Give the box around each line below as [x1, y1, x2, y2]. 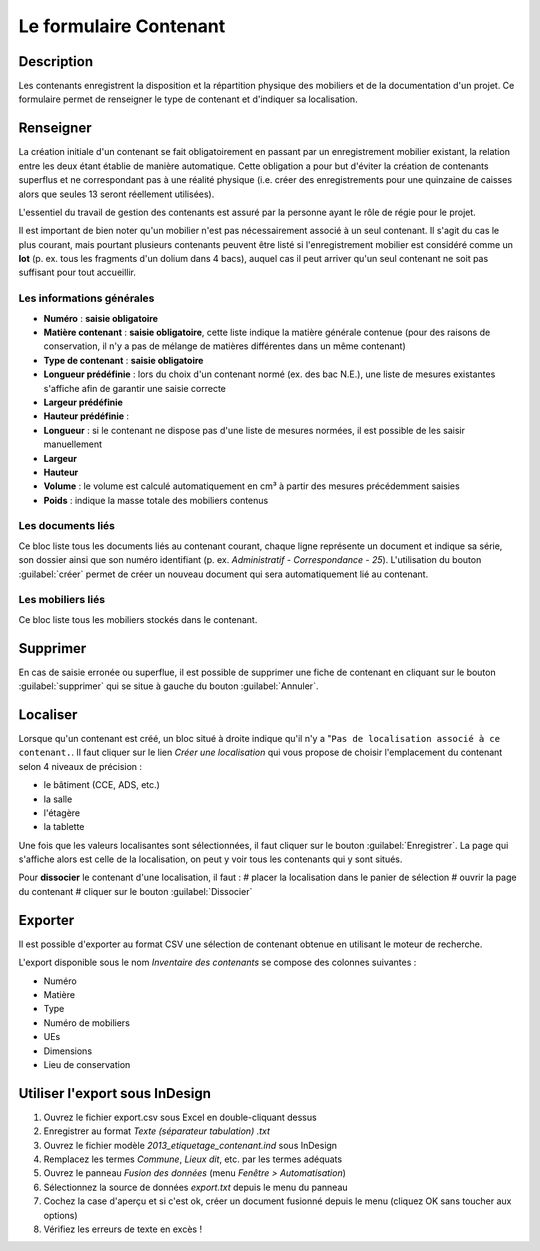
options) [43, 1209, 79, 1221]
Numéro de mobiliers [43, 1016, 130, 1029]
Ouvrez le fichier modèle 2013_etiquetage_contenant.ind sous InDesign [43, 1139, 338, 1151]
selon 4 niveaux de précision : [18, 760, 143, 772]
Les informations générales [18, 291, 155, 305]
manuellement [43, 438, 103, 450]
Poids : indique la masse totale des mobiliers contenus [43, 494, 269, 506]
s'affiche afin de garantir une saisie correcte [43, 382, 227, 394]
